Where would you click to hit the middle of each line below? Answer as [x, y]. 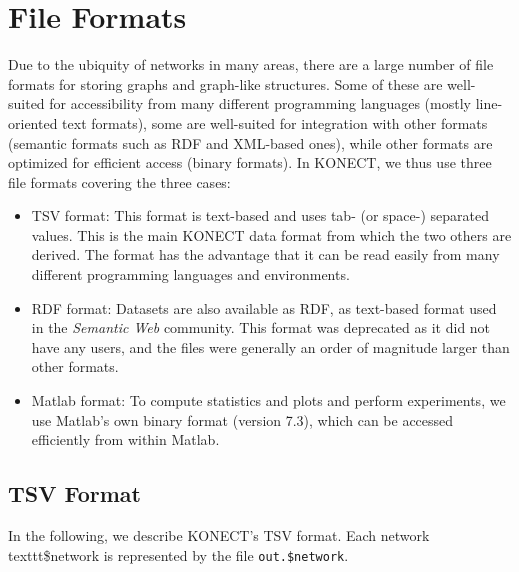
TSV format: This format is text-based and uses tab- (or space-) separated [260, 215]
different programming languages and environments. [190, 274]
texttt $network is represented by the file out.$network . [178, 554]
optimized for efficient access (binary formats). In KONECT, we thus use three [250, 162]
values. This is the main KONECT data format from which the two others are [271, 234]
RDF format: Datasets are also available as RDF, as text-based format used [264, 307]
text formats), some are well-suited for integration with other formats [275, 122]
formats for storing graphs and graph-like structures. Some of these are [225, 83]
